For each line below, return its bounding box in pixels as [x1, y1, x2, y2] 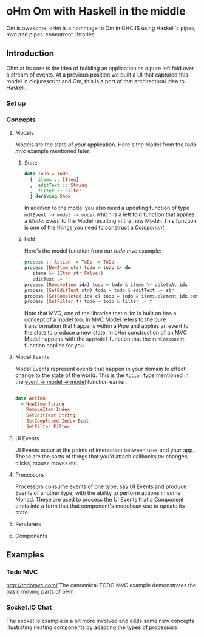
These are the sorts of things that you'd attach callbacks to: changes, [15, 452, 189, 460]
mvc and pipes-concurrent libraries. [6, 30, 97, 38]
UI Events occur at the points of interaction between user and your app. [15, 446, 194, 454]
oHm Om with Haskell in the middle [6, 4, 186, 18]
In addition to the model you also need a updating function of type [24, 205, 190, 212]
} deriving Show [29, 193, 71, 200]
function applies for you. [24, 342, 86, 349]
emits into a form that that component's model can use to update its [15, 502, 185, 509]
